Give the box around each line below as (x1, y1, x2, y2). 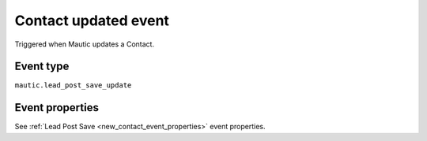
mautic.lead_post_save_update (14, 81, 132, 90)
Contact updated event (14, 12, 170, 29)
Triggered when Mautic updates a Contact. (14, 39, 154, 49)
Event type (14, 60, 70, 73)
